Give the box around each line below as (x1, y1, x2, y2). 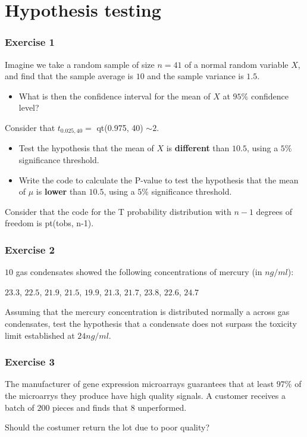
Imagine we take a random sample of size (5, 58, 155, 70)
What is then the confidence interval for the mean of (18, 89, 211, 102)
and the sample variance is (147, 70, 244, 82)
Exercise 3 (5, 354, 55, 369)
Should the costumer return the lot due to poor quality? (5, 421, 210, 433)
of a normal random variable (184, 58, 289, 70)
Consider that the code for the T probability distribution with (5, 205, 231, 217)
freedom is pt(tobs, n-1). (5, 217, 94, 229)
